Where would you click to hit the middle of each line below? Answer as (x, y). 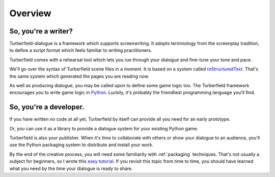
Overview (30, 13)
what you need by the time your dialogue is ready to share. (71, 168)
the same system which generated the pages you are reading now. (79, 76)
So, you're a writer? (41, 31)
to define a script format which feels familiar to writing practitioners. (81, 50)
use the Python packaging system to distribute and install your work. (81, 145)
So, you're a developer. (47, 107)
